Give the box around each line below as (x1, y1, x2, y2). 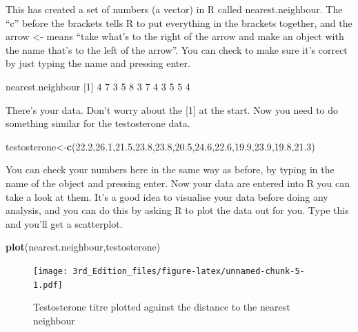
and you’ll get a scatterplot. (6, 216, 123, 231)
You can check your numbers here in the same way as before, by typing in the (6, 162, 335, 177)
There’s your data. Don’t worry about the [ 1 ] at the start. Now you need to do (6, 102, 339, 117)
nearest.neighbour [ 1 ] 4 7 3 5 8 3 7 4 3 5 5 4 (6, 79, 190, 93)
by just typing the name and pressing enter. (6, 56, 190, 70)
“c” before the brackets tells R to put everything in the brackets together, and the (6, 15, 352, 30)
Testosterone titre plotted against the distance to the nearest (33, 300, 290, 314)
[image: (33, 266, 68, 276)
